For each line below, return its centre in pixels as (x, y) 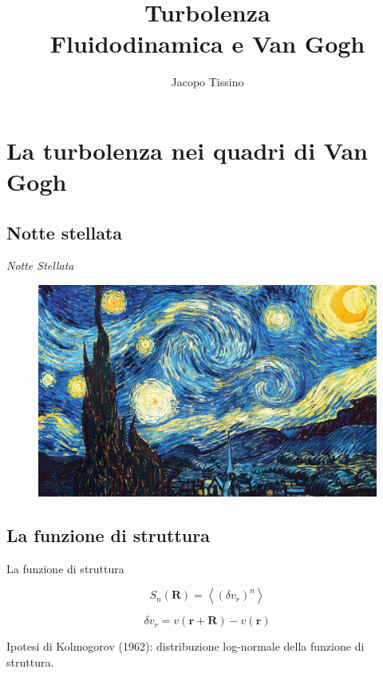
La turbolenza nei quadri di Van (187, 150)
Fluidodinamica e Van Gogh (207, 44)
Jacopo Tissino (207, 82)
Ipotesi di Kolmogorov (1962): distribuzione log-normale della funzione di (186, 646)
